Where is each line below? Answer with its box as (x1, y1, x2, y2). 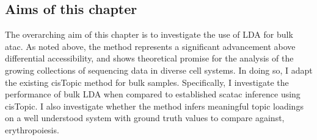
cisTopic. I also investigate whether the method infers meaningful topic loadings (5, 99, 304, 112)
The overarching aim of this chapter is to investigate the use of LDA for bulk (5, 28, 293, 41)
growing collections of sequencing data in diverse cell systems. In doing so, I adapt (5, 63, 313, 76)
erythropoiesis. (5, 123, 59, 136)
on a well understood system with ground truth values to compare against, (5, 111, 285, 124)
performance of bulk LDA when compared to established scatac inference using (5, 88, 301, 100)
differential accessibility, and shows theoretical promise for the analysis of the (5, 52, 294, 65)
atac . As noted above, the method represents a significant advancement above (5, 40, 296, 52)
